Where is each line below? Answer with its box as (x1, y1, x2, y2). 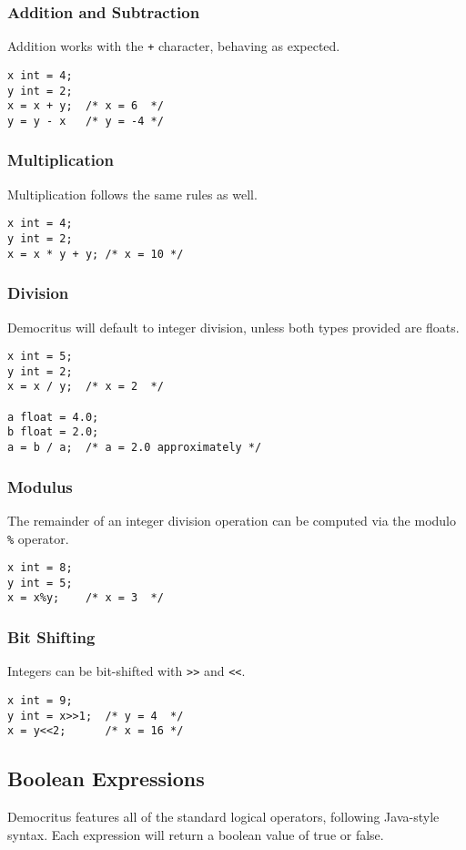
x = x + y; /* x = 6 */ (7, 99, 164, 113)
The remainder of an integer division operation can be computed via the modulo (7, 510, 456, 529)
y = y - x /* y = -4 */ (7, 114, 164, 128)
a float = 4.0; (7, 410, 99, 424)
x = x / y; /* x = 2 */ (7, 380, 164, 394)
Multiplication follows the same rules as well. (7, 184, 258, 203)
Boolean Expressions (7, 764, 205, 793)
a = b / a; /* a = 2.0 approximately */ (7, 441, 262, 455)
